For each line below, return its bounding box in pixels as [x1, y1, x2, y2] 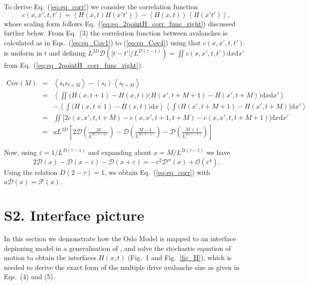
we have [206, 147, 230, 157]
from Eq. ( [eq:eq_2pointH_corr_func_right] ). [4, 60, 143, 70]
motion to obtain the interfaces [4, 252, 96, 263]
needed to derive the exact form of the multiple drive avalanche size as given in [4, 262, 240, 272]
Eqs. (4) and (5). [4, 271, 55, 282]
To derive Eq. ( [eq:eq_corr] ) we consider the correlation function [4, 1, 198, 11]
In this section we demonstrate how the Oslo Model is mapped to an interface [4, 233, 236, 244]
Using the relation [4, 167, 58, 177]
